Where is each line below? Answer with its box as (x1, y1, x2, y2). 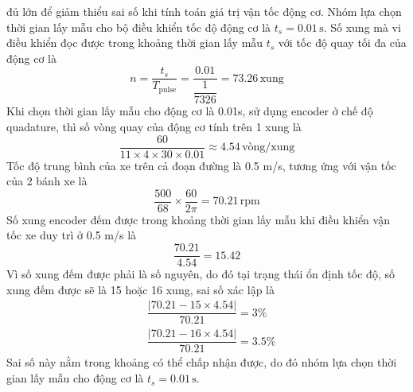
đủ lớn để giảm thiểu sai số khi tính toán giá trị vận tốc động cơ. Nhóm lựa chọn (6, 3, 402, 19)
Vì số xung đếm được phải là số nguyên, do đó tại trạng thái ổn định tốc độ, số (6, 266, 395, 282)
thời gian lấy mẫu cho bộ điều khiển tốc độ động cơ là (6, 18, 271, 35)
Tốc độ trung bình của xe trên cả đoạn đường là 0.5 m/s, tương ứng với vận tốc (6, 157, 396, 173)
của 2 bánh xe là (6, 173, 88, 189)
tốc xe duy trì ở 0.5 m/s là (6, 227, 137, 243)
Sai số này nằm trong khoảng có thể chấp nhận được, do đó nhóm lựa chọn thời (6, 354, 397, 371)
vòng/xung (242, 142, 295, 153)
